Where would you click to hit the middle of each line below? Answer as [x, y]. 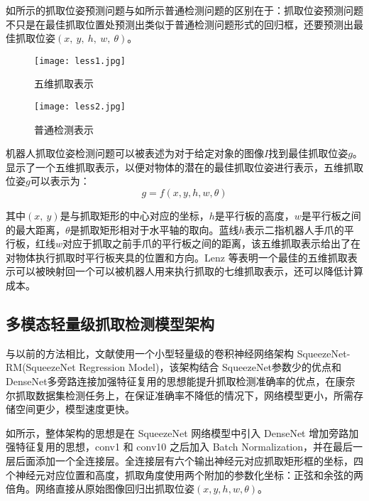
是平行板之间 [331, 216]
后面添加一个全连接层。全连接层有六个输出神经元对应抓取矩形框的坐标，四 [189, 460]
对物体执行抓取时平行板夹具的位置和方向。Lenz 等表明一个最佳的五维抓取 [177, 257]
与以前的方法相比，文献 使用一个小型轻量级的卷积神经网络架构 [150, 353]
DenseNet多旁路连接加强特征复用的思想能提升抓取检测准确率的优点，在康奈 [181, 381]
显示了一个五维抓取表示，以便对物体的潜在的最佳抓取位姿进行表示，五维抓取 [184, 167]
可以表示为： [60, 181]
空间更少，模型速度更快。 [75, 409]
